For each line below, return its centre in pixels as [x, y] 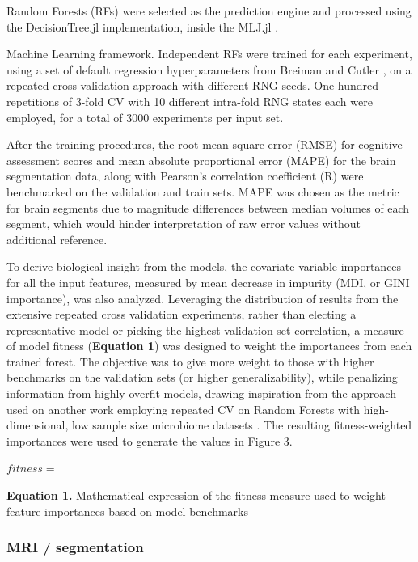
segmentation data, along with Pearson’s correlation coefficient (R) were [185, 176]
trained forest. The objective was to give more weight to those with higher [190, 361]
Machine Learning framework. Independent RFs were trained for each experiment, [209, 54]
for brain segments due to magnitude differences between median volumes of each [208, 207]
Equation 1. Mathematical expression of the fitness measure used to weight [196, 495]
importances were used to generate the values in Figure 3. [150, 440]
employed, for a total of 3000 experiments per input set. [145, 117]
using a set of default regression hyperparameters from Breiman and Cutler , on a [209, 69]
